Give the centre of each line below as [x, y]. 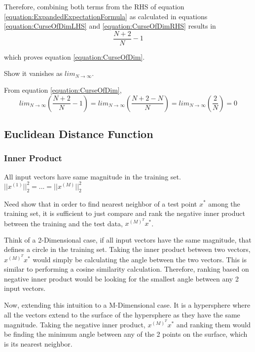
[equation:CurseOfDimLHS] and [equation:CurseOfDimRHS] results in [110, 26]
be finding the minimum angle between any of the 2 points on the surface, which [126, 334]
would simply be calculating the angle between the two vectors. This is [140, 259]
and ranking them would [214, 324]
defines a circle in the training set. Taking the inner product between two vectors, [127, 249]
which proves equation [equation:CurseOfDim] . [74, 56]
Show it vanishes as [33, 73]
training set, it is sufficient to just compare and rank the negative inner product [125, 213]
